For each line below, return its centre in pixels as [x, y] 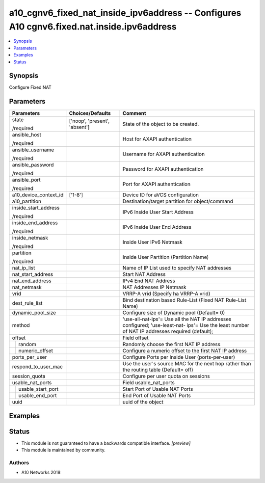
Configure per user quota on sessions [166, 376]
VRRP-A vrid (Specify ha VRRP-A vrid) [166, 294]
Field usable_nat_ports [149, 383]
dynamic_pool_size [34, 313]
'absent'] [79, 127]
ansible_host [27, 135]
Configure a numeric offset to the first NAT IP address [185, 351]
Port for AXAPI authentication [157, 184]
